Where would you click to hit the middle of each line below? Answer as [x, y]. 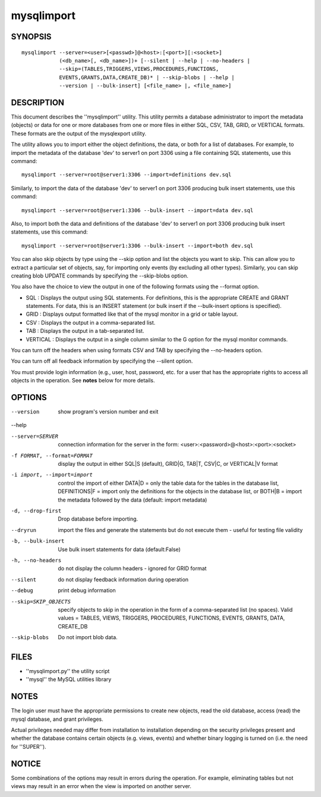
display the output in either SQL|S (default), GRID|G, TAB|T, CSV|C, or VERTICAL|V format [168, 464]
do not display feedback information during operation [123, 579]
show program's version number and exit [108, 412]
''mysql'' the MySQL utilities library [69, 680]
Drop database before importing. [98, 519]
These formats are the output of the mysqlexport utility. [79, 133]
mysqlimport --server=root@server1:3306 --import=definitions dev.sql [127, 175]
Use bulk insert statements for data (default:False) [119, 549]
